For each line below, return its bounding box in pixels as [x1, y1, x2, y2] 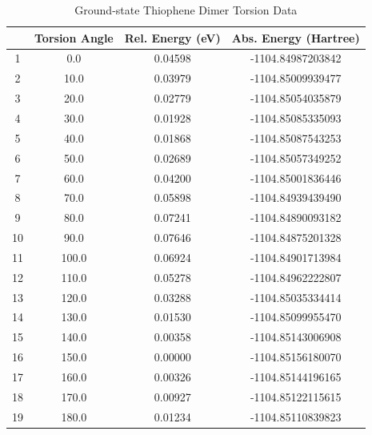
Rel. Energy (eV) [124, 29, 221, 46]
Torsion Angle [34, 29, 114, 46]
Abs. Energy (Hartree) [231, 29, 360, 46]
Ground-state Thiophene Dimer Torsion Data [74, 2, 298, 18]
